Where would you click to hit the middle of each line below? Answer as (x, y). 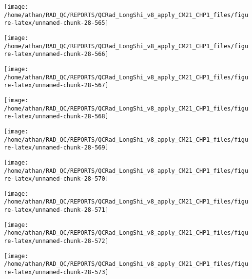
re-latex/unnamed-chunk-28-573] (56, 272)
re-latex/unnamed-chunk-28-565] (56, 23)
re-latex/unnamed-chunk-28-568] (56, 117)
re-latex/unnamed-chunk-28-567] (56, 85)
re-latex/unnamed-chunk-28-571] (56, 210)
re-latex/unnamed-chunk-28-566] (56, 54)
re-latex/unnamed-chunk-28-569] (56, 148)
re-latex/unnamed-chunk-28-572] (56, 241)
